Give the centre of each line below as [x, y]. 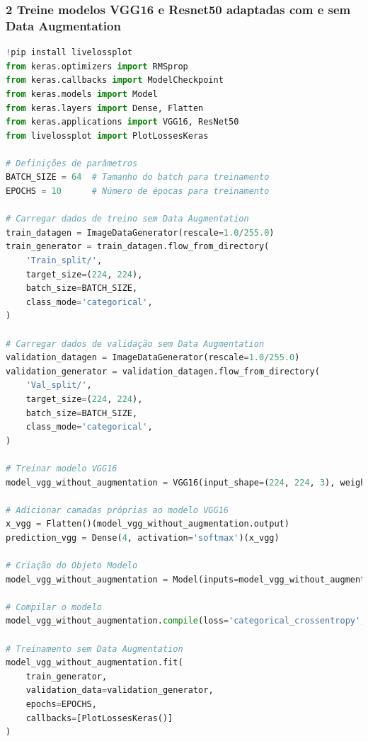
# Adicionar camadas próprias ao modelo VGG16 [117, 510]
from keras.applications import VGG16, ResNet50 [122, 122]
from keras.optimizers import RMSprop [97, 66]
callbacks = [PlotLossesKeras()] [99, 718]
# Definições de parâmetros [72, 163]
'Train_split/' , [64, 261]
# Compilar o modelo [54, 607]
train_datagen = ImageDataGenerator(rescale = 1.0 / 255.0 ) [140, 232]
